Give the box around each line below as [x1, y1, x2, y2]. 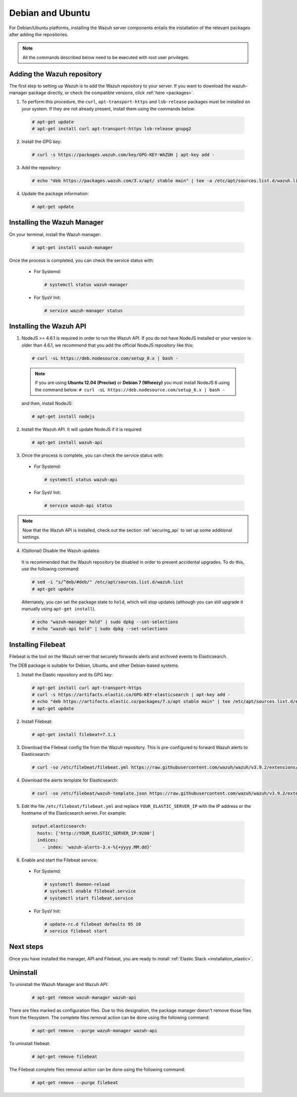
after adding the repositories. [9, 31, 69, 37]
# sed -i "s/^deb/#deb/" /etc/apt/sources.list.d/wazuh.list [32, 579, 184, 585]
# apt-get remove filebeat [32, 1053, 98, 1059]
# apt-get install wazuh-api [32, 440, 103, 445]
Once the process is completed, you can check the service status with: [9, 257, 154, 263]
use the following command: [21, 566, 80, 572]
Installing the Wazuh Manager [9, 218, 104, 227]
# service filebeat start [44, 928, 107, 934]
